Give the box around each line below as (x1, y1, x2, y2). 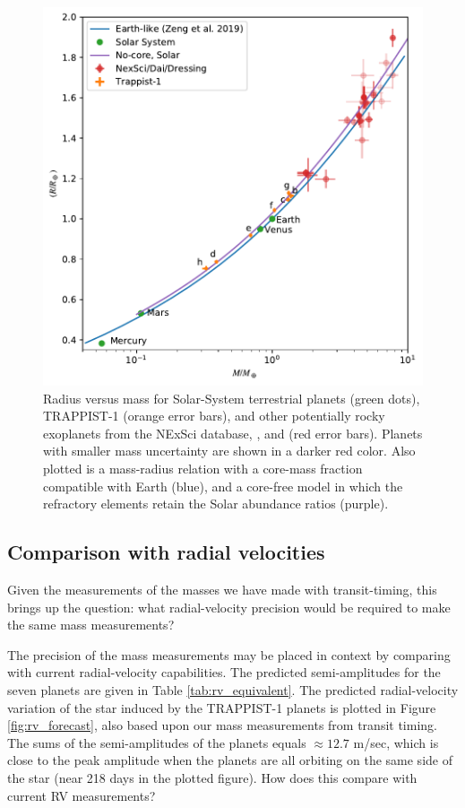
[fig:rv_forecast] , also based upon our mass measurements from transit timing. (7, 716, 437, 734)
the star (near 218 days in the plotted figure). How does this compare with (7, 768, 418, 786)
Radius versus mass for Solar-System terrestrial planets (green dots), (43, 388, 420, 407)
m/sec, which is (353, 733, 439, 752)
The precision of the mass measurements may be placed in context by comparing (7, 645, 451, 664)
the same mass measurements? (7, 615, 175, 634)
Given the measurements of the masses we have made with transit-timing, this (7, 580, 437, 599)
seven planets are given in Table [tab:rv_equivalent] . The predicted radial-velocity (7, 680, 459, 699)
